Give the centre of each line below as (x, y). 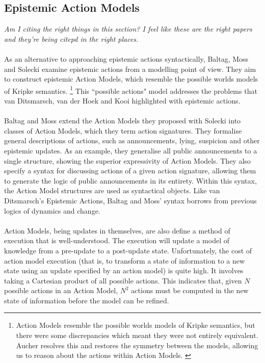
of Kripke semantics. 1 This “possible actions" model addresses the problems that (131, 90)
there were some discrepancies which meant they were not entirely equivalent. (137, 335)
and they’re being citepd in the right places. (71, 38)
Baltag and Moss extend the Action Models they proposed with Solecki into (123, 121)
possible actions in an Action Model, (61, 290)
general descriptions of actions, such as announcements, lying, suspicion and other (132, 140)
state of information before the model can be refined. (87, 300)
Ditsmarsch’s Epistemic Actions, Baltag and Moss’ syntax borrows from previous (130, 200)
